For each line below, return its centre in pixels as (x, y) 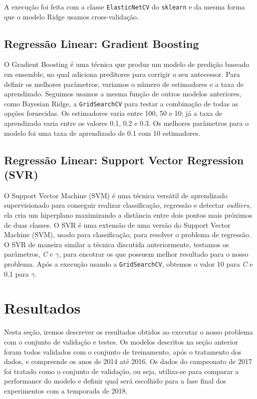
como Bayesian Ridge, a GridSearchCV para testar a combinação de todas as (121, 103)
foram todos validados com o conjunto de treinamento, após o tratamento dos (123, 351)
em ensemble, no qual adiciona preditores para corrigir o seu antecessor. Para (122, 74)
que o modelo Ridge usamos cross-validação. (72, 16)
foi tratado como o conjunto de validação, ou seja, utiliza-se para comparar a (122, 371)
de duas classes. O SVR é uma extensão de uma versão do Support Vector (117, 224)
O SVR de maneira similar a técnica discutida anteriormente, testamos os (117, 244)
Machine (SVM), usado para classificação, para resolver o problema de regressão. (128, 234)
